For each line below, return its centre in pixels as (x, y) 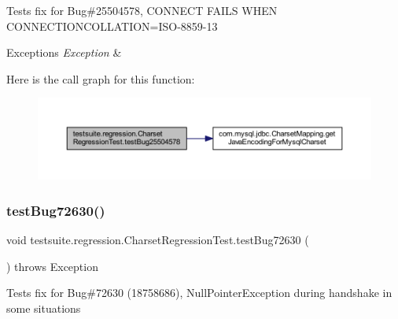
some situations (44, 308)
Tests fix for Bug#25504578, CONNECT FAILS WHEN (142, 10)
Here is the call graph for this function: (101, 78)
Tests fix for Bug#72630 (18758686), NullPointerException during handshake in (199, 293)
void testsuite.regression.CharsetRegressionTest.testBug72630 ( (158, 239)
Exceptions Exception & (64, 52)
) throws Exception (52, 266)
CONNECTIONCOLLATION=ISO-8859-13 (112, 26)
